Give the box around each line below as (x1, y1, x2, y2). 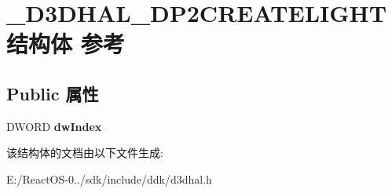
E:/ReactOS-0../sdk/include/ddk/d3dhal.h (6, 170, 212, 187)
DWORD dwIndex (6, 118, 102, 134)
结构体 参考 (6, 27, 125, 60)
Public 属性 (6, 81, 99, 105)
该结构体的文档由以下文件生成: (6, 144, 163, 161)
